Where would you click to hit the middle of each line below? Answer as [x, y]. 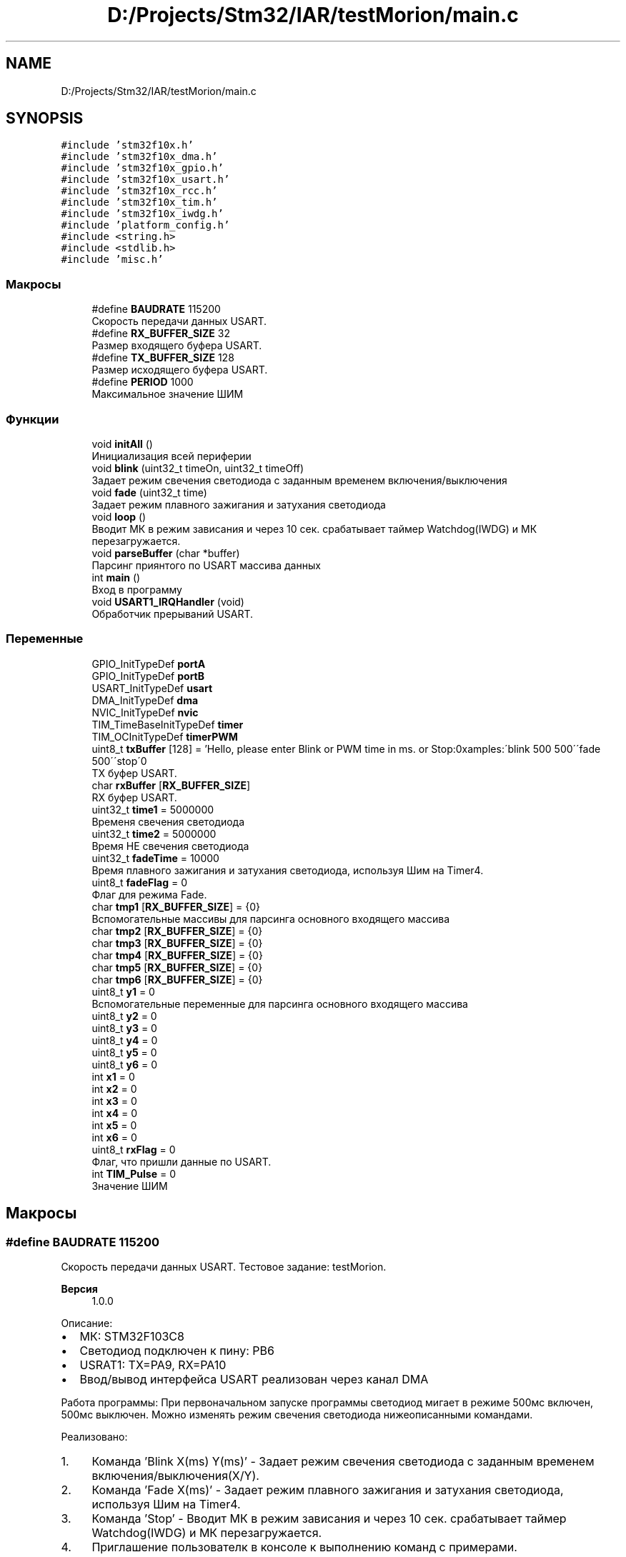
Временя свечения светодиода [168, 821]
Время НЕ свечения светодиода [170, 846]
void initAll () [122, 444]
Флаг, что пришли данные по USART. [182, 1161]
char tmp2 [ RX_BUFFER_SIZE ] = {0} [177, 931]
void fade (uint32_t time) [149, 492]
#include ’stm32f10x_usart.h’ [145, 180]
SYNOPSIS [45, 119]
